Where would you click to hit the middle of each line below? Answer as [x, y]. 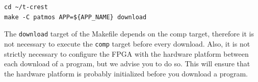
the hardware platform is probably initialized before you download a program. [126, 73]
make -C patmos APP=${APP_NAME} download [75, 17]
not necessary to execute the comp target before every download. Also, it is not [127, 43]
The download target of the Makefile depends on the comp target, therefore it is [129, 34]
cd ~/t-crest [26, 7]
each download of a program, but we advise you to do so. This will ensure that [127, 64]
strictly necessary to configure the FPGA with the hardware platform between [126, 53]
